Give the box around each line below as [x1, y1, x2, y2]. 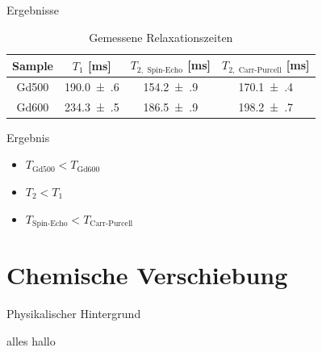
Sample [12, 57, 53, 73]
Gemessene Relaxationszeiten [89, 28, 233, 45]
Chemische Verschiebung [6, 258, 288, 291]
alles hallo [6, 332, 56, 349]
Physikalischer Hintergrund [6, 305, 141, 322]
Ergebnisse [6, 2, 59, 18]
